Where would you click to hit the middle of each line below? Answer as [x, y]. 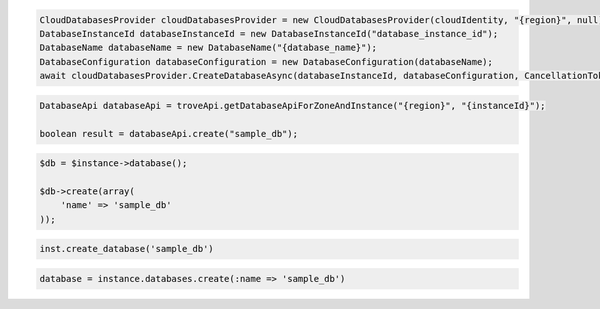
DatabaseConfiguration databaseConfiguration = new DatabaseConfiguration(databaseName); [266, 61]
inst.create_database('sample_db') [126, 249]
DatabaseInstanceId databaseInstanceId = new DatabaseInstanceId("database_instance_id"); [269, 33]
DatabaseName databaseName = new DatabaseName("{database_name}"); [208, 48]
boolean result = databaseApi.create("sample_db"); [169, 133]
